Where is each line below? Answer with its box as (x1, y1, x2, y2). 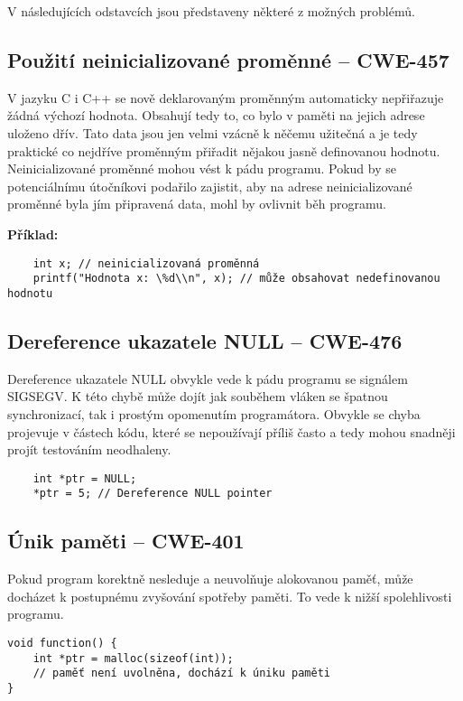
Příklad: (7, 224, 59, 243)
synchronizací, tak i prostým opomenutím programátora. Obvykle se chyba (7, 404, 421, 423)
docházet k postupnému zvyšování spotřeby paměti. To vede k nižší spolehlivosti (7, 586, 452, 605)
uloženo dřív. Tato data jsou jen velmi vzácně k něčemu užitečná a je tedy (7, 123, 418, 142)
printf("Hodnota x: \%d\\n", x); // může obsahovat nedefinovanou (32, 272, 440, 285)
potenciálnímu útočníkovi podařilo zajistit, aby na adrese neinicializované (7, 176, 412, 195)
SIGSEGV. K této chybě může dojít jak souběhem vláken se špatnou (7, 387, 388, 406)
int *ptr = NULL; (32, 472, 137, 485)
